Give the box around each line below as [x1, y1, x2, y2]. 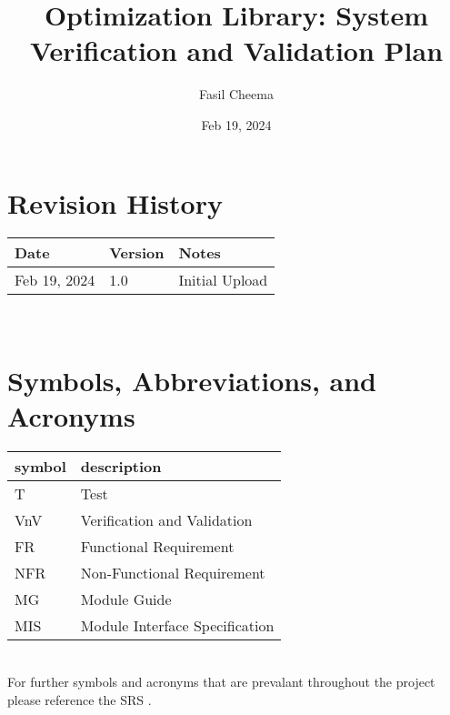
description [80, 456, 162, 478]
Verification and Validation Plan [29, 32, 444, 69]
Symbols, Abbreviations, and [7, 362, 376, 399]
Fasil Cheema [199, 85, 274, 104]
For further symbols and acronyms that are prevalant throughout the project [7, 671, 435, 690]
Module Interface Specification [80, 615, 275, 637]
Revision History [7, 184, 223, 221]
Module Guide [80, 589, 172, 610]
